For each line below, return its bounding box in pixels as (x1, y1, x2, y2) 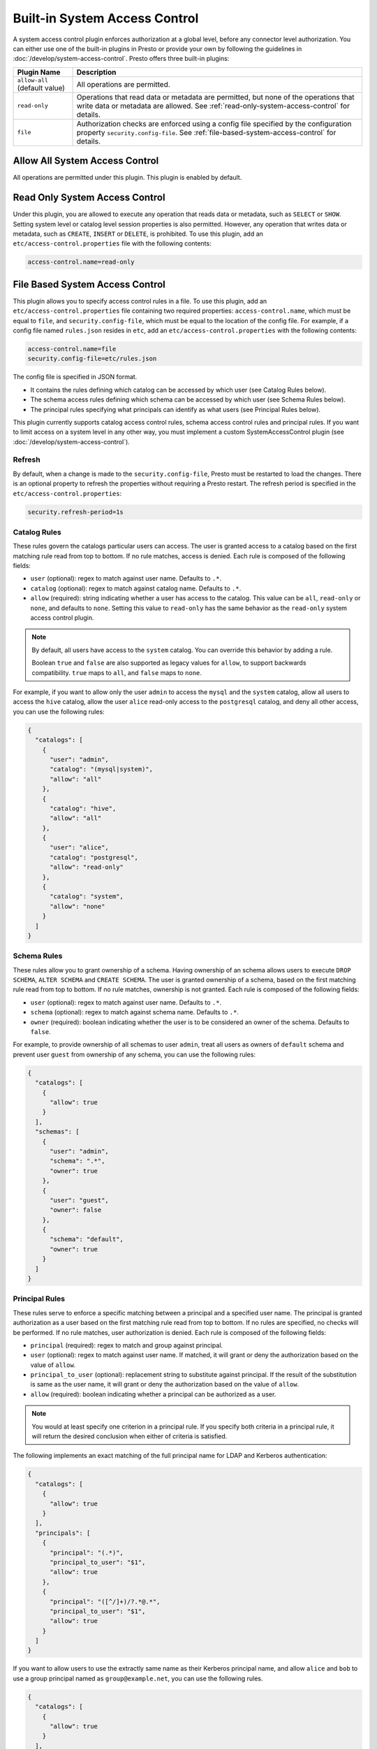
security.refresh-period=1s (27, 508, 124, 516)
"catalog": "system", (50, 893, 124, 900)
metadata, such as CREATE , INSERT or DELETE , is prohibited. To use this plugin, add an (13, 229, 263, 238)
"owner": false (50, 1206, 102, 1214)
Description (76, 67, 117, 77)
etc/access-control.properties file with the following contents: (13, 239, 212, 248)
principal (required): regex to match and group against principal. (30, 1340, 223, 1350)
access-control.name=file (27, 345, 117, 353)
